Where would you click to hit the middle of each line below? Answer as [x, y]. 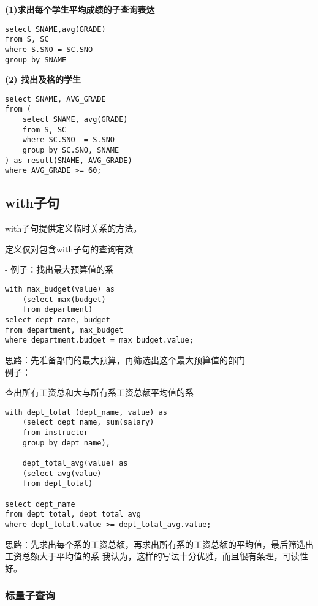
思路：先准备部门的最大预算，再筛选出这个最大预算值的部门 [125, 359]
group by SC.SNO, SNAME [71, 150]
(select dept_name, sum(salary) [88, 422]
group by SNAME [36, 60]
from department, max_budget [64, 330]
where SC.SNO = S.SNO [68, 140]
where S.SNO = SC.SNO [49, 49]
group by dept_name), [66, 443]
